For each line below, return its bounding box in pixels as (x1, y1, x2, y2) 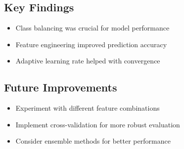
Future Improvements (4, 80, 117, 95)
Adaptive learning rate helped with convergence (15, 56, 160, 66)
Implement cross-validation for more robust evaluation (15, 119, 180, 129)
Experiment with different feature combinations (15, 103, 160, 113)
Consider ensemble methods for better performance (15, 136, 171, 146)
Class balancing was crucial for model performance (15, 23, 170, 33)
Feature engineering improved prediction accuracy (15, 39, 167, 49)
